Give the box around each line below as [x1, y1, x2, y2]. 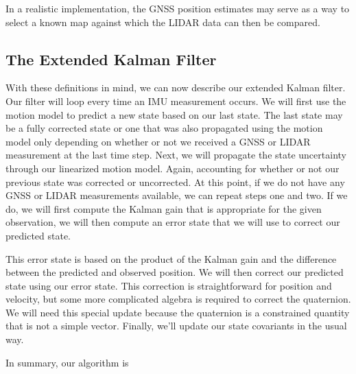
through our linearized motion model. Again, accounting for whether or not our [5, 161, 340, 175]
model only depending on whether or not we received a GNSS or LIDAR [5, 134, 311, 148]
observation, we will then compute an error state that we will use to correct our [5, 215, 340, 229]
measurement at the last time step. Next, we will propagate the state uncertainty [5, 148, 346, 162]
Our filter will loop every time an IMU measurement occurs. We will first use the [5, 93, 346, 108]
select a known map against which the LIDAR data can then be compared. [5, 14, 320, 29]
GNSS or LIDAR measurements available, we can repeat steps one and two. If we [5, 188, 348, 202]
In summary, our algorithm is [5, 355, 129, 369]
